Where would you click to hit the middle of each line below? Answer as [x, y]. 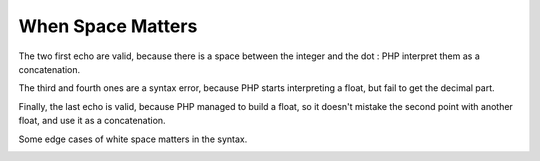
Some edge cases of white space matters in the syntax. [133, 139]
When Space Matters [108, 26]
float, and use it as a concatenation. [92, 121]
